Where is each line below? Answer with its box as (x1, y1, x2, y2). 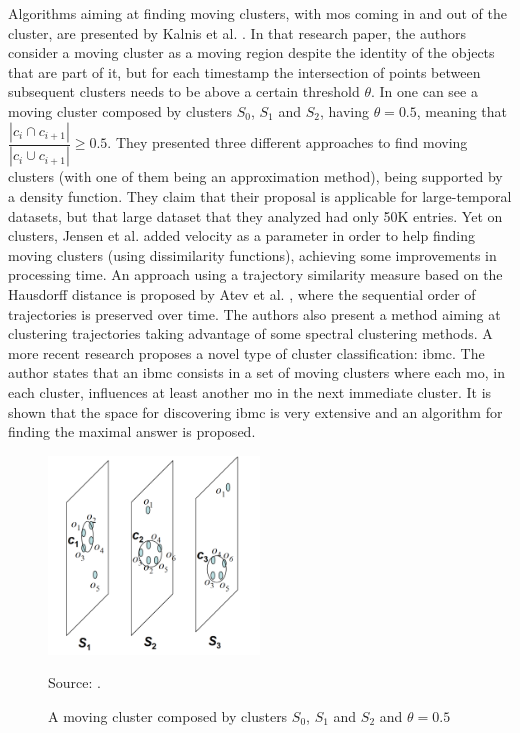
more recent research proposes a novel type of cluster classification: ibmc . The (8, 342, 485, 363)
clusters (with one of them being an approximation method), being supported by (8, 166, 503, 187)
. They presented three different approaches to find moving (107, 132, 468, 152)
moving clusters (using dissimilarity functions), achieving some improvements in (8, 244, 497, 265)
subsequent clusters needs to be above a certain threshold (8, 81, 360, 102)
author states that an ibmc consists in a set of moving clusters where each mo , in (8, 362, 505, 383)
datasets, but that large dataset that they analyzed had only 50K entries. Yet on (8, 205, 503, 226)
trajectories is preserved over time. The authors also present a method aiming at (8, 303, 501, 324)
